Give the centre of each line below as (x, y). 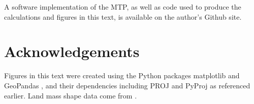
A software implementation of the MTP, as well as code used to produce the (123, 7)
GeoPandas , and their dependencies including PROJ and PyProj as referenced (127, 85)
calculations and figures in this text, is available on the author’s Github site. (123, 16)
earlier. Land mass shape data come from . (71, 95)
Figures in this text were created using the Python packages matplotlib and (122, 75)
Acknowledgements (72, 51)
